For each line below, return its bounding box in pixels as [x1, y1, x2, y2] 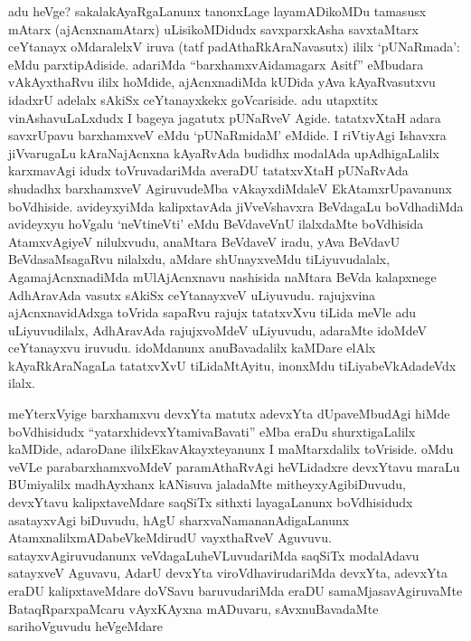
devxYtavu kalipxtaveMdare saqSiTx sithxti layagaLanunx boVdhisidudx [8, 493, 413, 512]
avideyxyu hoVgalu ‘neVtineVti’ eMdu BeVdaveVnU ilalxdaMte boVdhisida [8, 214, 424, 233]
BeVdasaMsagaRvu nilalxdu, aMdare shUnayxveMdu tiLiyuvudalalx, [8, 250, 391, 269]
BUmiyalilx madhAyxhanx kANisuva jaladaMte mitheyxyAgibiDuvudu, [8, 475, 407, 494]
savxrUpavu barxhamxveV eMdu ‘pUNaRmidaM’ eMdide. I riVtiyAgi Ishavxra [8, 126, 447, 145]
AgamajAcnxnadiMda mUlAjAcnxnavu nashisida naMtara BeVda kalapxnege [8, 267, 437, 286]
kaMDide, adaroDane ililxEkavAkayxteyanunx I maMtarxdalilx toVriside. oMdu [8, 439, 454, 458]
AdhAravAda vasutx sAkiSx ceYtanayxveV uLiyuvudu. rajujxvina [8, 285, 376, 304]
